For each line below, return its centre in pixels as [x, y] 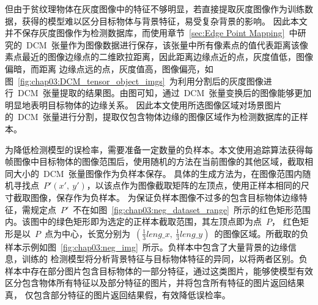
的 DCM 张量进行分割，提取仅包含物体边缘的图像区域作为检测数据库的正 [152, 117]
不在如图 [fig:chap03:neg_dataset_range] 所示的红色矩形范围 [192, 209]
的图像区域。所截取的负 [261, 233]
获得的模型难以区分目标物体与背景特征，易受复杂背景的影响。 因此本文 [165, 21]
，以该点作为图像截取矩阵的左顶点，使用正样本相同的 [194, 185]
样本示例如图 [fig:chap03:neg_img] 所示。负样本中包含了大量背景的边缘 [146, 247]
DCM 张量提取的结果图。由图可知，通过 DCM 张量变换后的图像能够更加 [165, 93]
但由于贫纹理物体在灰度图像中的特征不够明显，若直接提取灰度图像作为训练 [155, 9]
